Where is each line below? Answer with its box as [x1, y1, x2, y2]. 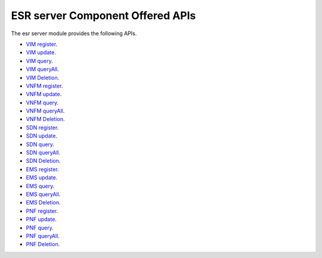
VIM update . [26, 49, 56, 56]
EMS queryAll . [26, 191, 61, 198]
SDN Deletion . [26, 157, 61, 164]
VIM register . [26, 41, 58, 48]
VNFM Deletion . [26, 116, 65, 123]
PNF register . [26, 207, 58, 215]
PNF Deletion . [26, 241, 60, 248]
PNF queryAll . [26, 232, 60, 240]
